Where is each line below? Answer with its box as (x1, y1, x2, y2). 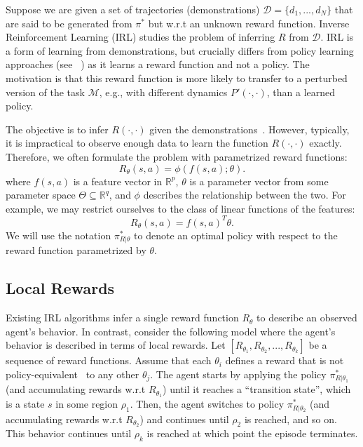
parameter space (6, 187, 76, 202)
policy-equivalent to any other (6, 366, 139, 381)
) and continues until (139, 411, 229, 426)
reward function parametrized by (6, 243, 146, 258)
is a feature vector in (73, 173, 163, 188)
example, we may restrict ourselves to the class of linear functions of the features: (6, 201, 355, 215)
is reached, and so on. (244, 411, 337, 426)
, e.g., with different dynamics (99, 84, 228, 99)
